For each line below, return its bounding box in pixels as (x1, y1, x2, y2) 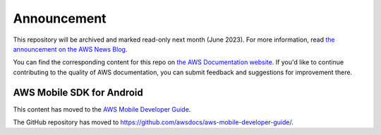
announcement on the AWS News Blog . (13, 45, 128, 53)
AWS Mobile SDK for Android (13, 86, 144, 98)
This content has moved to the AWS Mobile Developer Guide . (13, 105, 191, 113)
